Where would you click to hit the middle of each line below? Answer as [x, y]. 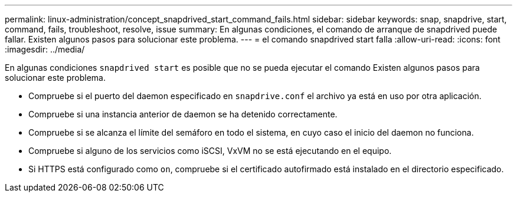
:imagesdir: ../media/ [45, 49]
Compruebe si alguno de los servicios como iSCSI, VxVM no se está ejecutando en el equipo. [210, 151]
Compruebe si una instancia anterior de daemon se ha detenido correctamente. [183, 114]
